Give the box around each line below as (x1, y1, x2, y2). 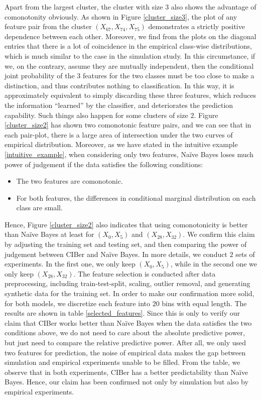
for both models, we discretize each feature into (5, 298, 150, 308)
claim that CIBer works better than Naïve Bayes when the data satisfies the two (5, 317, 252, 328)
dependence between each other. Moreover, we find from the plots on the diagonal (5, 31, 256, 41)
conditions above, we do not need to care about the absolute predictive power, (5, 327, 245, 338)
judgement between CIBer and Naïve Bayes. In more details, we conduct (5, 248, 227, 259)
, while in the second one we (170, 258, 257, 269)
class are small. (16, 202, 63, 213)
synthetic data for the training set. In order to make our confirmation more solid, (5, 288, 254, 299)
